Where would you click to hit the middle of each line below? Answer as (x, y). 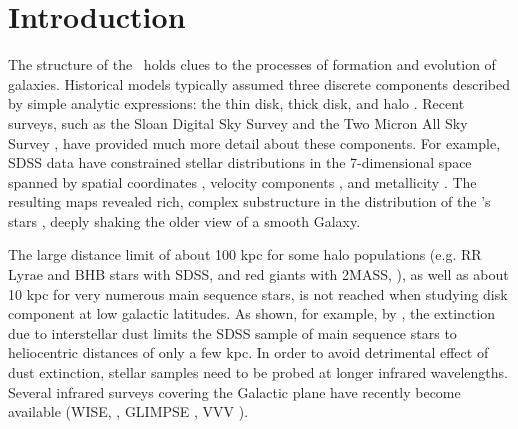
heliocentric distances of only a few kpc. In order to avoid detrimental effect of (248, 352)
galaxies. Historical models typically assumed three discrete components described (259, 83)
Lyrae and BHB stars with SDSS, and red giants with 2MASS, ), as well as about (258, 274)
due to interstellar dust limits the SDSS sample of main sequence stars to (232, 332)
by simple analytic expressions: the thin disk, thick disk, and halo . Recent (236, 103)
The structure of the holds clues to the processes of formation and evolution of (252, 64)
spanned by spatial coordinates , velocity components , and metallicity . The (242, 181)
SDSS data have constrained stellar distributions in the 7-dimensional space (240, 162)
